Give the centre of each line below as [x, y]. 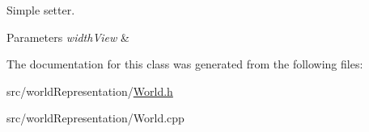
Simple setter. [41, 10]
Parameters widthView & [68, 37]
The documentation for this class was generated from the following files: [185, 64]
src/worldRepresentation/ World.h [90, 91]
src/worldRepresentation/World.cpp [95, 118]
